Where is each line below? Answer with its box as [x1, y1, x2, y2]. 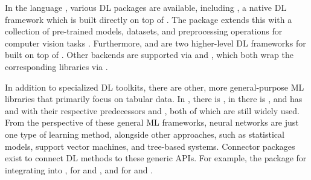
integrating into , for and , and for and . [5, 163, 153, 176]
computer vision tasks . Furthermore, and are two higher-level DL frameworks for [5, 36, 306, 49]
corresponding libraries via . [5, 60, 108, 72]
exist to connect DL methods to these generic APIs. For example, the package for [5, 152, 307, 164]
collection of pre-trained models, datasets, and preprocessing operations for [5, 25, 283, 37]
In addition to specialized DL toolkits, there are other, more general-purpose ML [5, 80, 304, 93]
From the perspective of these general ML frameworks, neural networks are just [5, 116, 299, 129]
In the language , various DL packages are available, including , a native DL [5, 1, 287, 13]
